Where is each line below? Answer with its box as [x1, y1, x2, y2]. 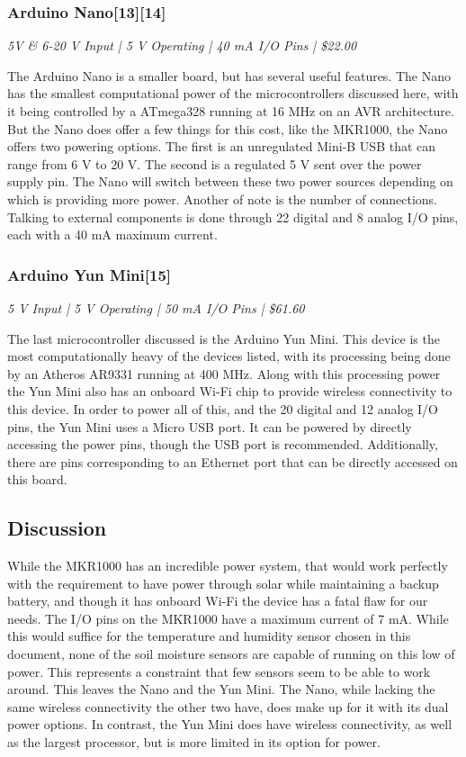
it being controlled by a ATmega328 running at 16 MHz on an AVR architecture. [7, 102, 454, 120]
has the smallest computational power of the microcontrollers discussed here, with [7, 84, 459, 103]
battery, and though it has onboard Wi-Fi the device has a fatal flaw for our [7, 591, 428, 610]
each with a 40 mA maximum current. [7, 225, 218, 244]
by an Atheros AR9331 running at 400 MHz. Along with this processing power [7, 364, 441, 383]
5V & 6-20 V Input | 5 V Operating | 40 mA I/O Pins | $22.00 [7, 36, 357, 55]
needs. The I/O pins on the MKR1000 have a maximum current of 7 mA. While [7, 608, 449, 627]
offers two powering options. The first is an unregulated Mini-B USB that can [7, 137, 436, 156]
